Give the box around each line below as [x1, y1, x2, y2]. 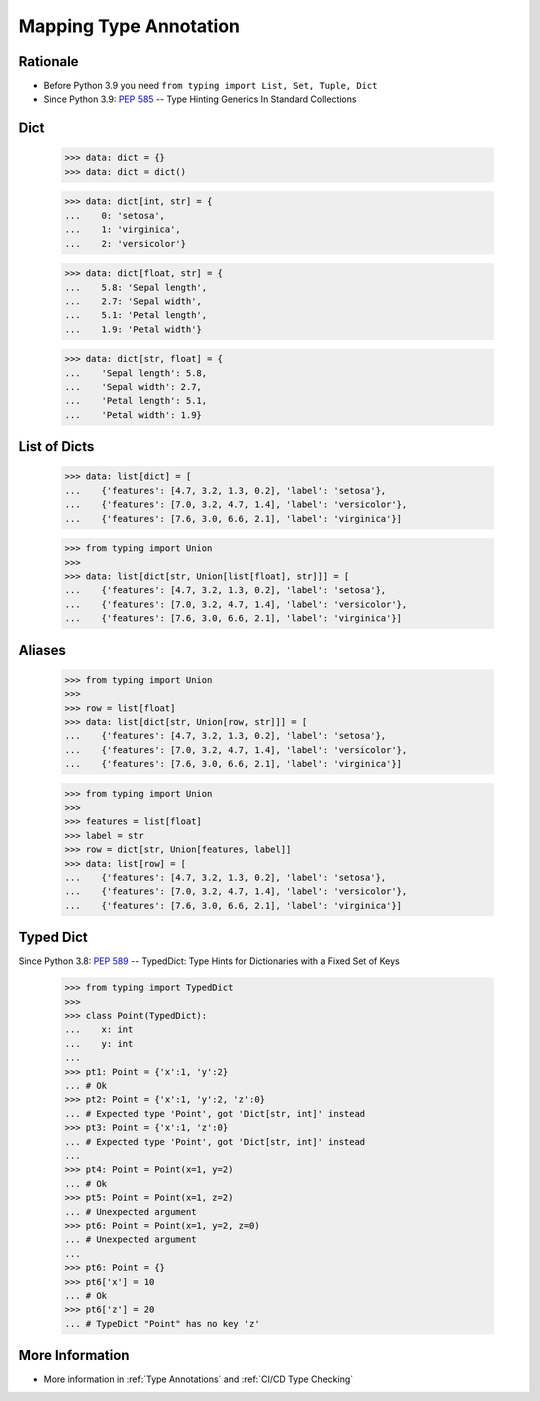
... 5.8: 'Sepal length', [64, 281, 208, 293]
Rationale [18, 53, 79, 70]
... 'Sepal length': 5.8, [64, 367, 208, 379]
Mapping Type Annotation [18, 15, 240, 37]
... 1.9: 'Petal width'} [64, 323, 202, 335]
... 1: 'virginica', [64, 224, 182, 235]
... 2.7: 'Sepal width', [64, 295, 202, 307]
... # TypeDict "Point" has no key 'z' [64, 1318, 260, 1329]
